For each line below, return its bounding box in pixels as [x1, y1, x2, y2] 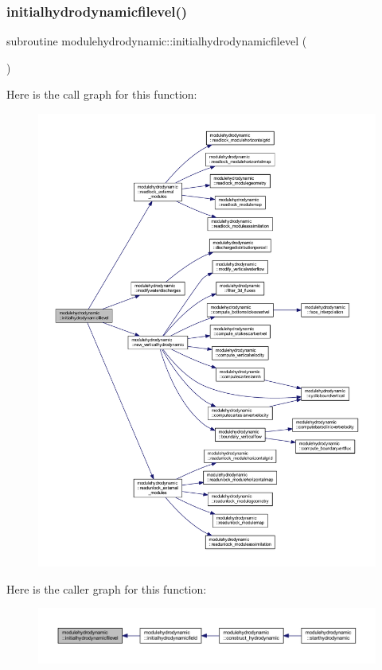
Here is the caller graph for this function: [6, 580, 207, 597]
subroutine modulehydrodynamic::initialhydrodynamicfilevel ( [6, 33, 307, 49]
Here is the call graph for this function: [6, 86, 197, 103]
